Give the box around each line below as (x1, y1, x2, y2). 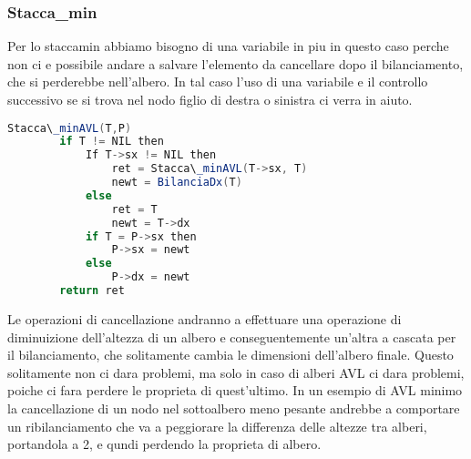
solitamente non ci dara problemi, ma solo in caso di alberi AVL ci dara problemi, (7, 362, 465, 382)
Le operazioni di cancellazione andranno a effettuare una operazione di (7, 309, 402, 328)
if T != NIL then (59, 135, 164, 148)
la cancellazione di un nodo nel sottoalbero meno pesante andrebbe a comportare (7, 398, 460, 417)
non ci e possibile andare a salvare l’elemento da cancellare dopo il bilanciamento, (7, 54, 464, 73)
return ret (59, 284, 125, 298)
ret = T (111, 202, 158, 216)
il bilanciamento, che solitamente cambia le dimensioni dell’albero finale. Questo (7, 345, 454, 364)
